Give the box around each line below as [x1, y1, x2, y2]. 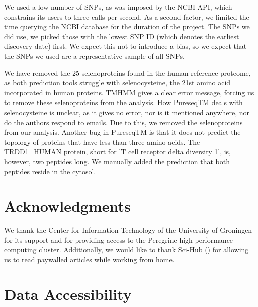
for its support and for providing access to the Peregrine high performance [4, 234, 233, 245]
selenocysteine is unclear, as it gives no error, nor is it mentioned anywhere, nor [4, 107, 249, 117]
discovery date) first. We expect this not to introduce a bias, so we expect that [4, 41, 247, 51]
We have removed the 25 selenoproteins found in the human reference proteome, [4, 67, 251, 78]
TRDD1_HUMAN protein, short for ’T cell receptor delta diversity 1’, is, [4, 146, 231, 157]
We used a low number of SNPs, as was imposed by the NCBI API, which [4, 2, 232, 12]
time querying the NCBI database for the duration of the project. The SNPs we [4, 21, 250, 32]
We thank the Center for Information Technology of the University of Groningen [4, 225, 252, 235]
